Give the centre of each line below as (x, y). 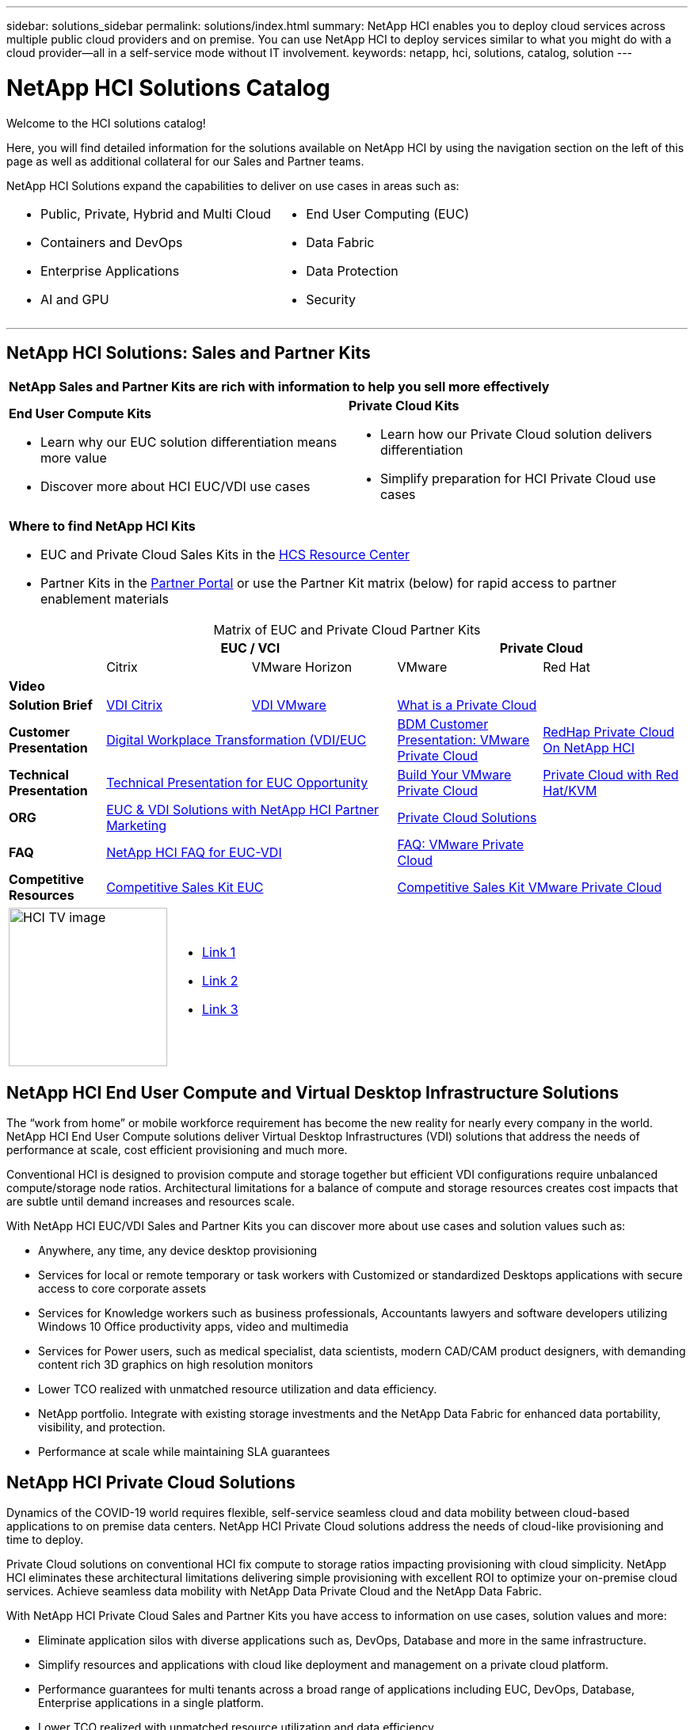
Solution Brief (51, 705)
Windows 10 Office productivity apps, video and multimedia (193, 1327)
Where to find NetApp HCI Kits (102, 526)
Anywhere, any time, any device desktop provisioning (178, 1251)
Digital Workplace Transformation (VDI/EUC (236, 740)
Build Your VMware (454, 775)
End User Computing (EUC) (388, 213)
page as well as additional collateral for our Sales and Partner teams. (185, 161)
